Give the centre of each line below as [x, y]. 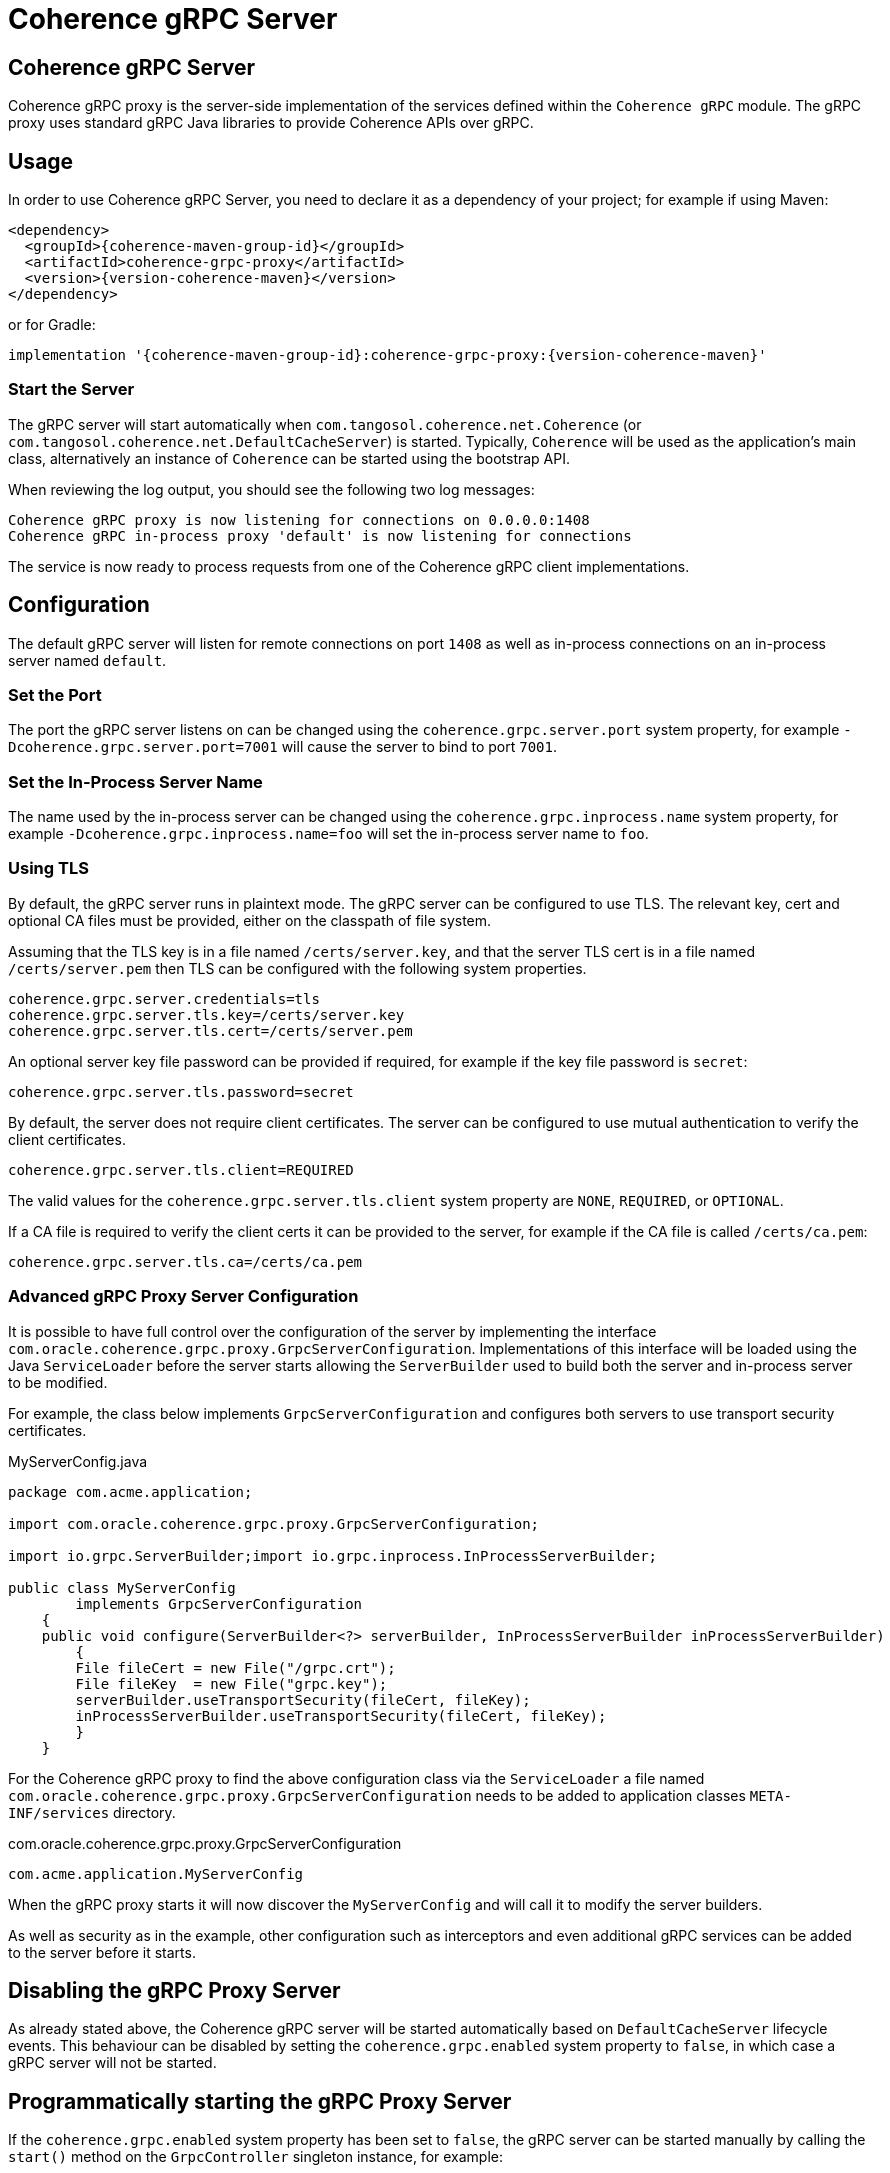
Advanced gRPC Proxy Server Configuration [183, 1296]
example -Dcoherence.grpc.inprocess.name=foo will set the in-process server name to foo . [328, 834]
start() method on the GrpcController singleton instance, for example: [256, 2157]
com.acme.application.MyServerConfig [156, 1873]
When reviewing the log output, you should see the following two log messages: [271, 489]
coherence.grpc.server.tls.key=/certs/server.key [206, 1014]
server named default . [87, 660]
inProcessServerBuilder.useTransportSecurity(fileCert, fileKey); [341, 1715]
